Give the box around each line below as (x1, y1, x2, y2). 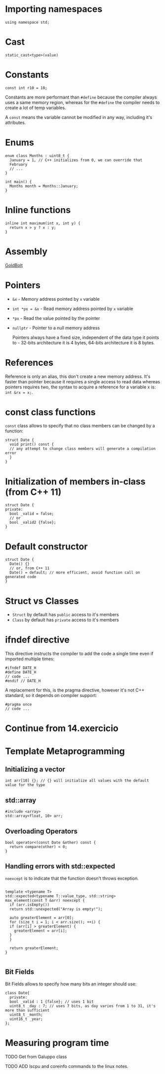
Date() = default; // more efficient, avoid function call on (9, 570, 140, 575)
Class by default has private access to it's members (12, 617, 120, 623)
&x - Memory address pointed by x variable (12, 296, 100, 302)
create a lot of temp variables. (5, 105, 66, 110)
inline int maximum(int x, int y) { (5, 220, 81, 226)
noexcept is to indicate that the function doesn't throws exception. (5, 875, 139, 881)
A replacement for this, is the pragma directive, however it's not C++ (5, 687, 145, 693)
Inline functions (5, 204, 71, 215)
